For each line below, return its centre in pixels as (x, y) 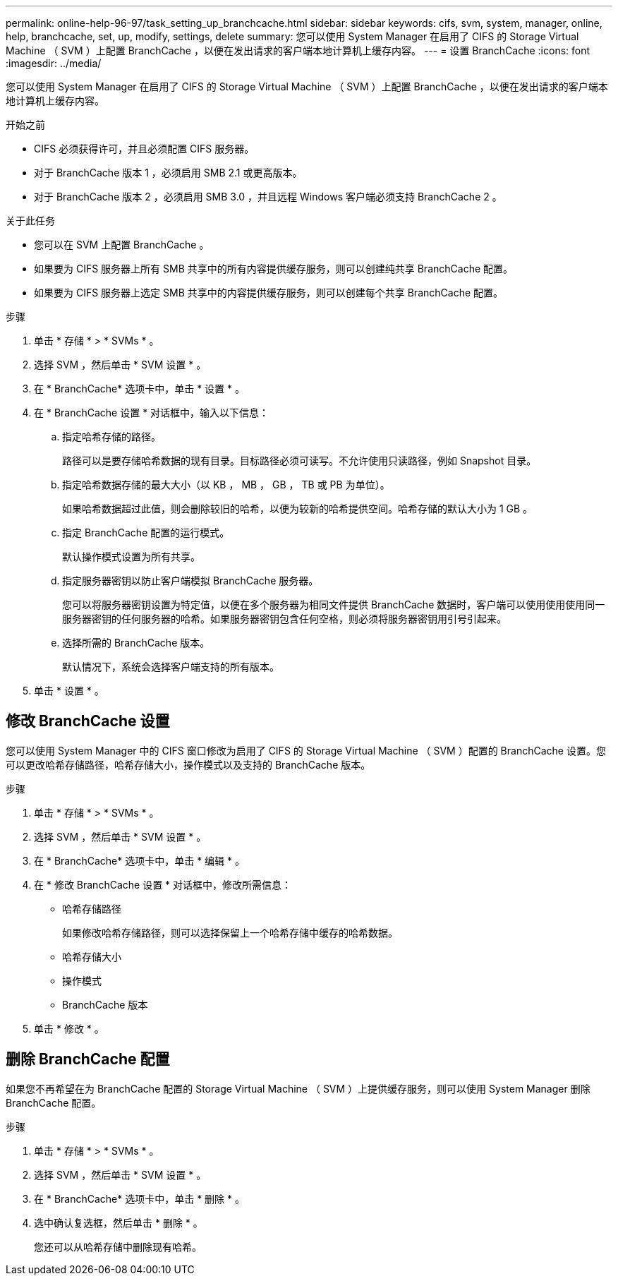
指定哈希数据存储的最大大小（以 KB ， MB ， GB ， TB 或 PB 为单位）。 (226, 485)
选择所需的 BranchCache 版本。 (136, 643)
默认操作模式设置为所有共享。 (131, 557)
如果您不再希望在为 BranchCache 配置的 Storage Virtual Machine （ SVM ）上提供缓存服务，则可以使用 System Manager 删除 (298, 1088)
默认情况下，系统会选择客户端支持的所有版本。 (171, 667)
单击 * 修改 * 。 (69, 1028)
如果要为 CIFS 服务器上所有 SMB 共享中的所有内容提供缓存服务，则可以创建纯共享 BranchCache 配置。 (274, 269)
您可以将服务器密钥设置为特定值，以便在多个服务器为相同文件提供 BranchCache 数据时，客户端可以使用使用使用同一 (334, 605)
